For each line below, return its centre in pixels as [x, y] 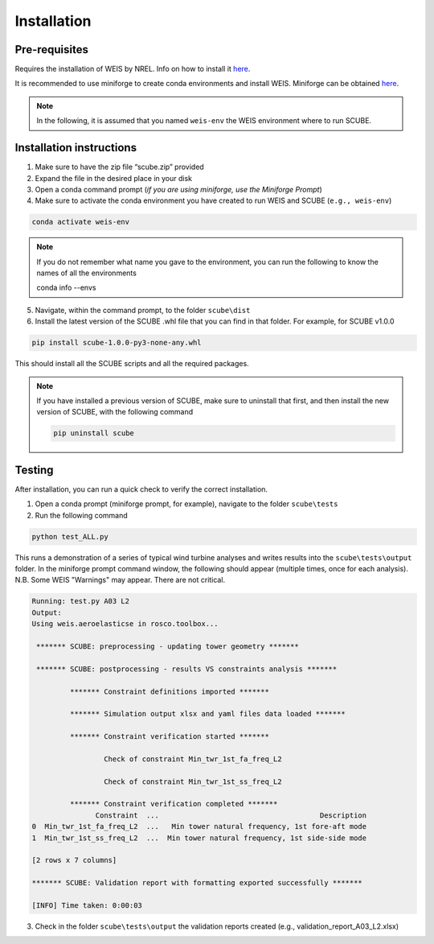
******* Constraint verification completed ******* [174, 804]
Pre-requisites [51, 49]
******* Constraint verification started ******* [169, 737]
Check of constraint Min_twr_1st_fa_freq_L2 [192, 759]
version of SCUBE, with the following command [115, 412]
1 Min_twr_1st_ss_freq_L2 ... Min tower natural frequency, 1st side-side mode [199, 838]
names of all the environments [86, 273]
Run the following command [81, 515]
